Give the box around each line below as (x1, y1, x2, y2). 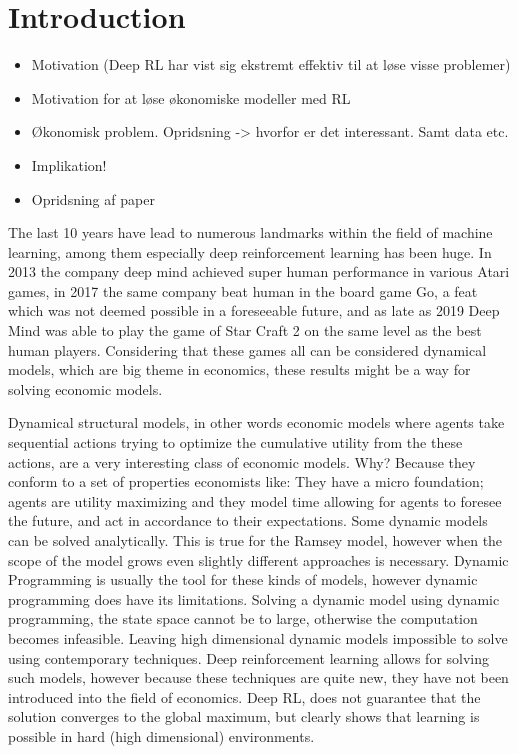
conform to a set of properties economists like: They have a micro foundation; (8, 471, 484, 492)
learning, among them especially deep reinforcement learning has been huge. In (8, 241, 492, 262)
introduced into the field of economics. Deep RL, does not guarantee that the (8, 686, 481, 707)
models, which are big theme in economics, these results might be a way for (8, 359, 471, 380)
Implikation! (31, 154, 107, 175)
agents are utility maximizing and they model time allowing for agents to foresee (8, 490, 502, 511)
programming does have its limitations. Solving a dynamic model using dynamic (8, 588, 500, 609)
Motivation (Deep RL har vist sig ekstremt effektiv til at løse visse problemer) (31, 54, 511, 75)
